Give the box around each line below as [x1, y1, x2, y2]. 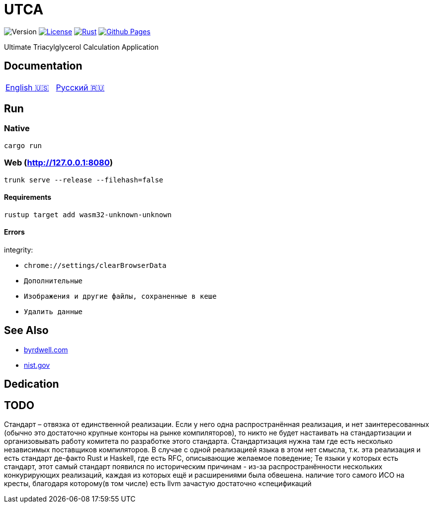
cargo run [4, 141, 42, 150]
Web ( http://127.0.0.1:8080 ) [4, 158, 113, 168]
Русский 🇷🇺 [56, 82, 105, 92]
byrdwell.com [24, 345, 68, 354]
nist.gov [24, 360, 50, 369]
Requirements [4, 193, 52, 202]
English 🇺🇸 [5, 82, 49, 92]
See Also [4, 324, 49, 337]
